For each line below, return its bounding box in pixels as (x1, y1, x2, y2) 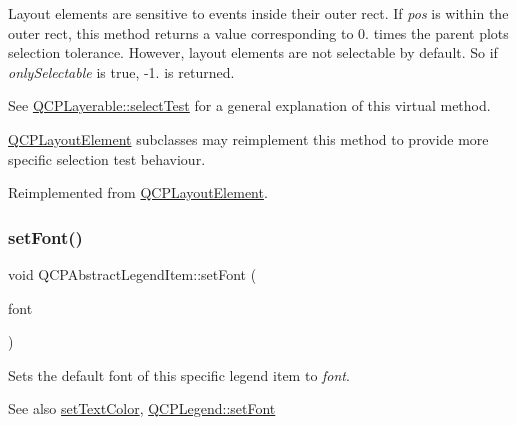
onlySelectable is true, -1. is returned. (8, 61, 235, 82)
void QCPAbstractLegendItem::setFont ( (8, 263, 257, 284)
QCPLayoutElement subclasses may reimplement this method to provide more (8, 128, 489, 149)
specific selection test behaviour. (8, 148, 206, 169)
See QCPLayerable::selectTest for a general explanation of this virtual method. (8, 95, 491, 116)
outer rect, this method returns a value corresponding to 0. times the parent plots (8, 22, 509, 43)
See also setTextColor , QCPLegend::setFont (8, 398, 276, 419)
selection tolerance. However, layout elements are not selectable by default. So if (8, 42, 498, 63)
